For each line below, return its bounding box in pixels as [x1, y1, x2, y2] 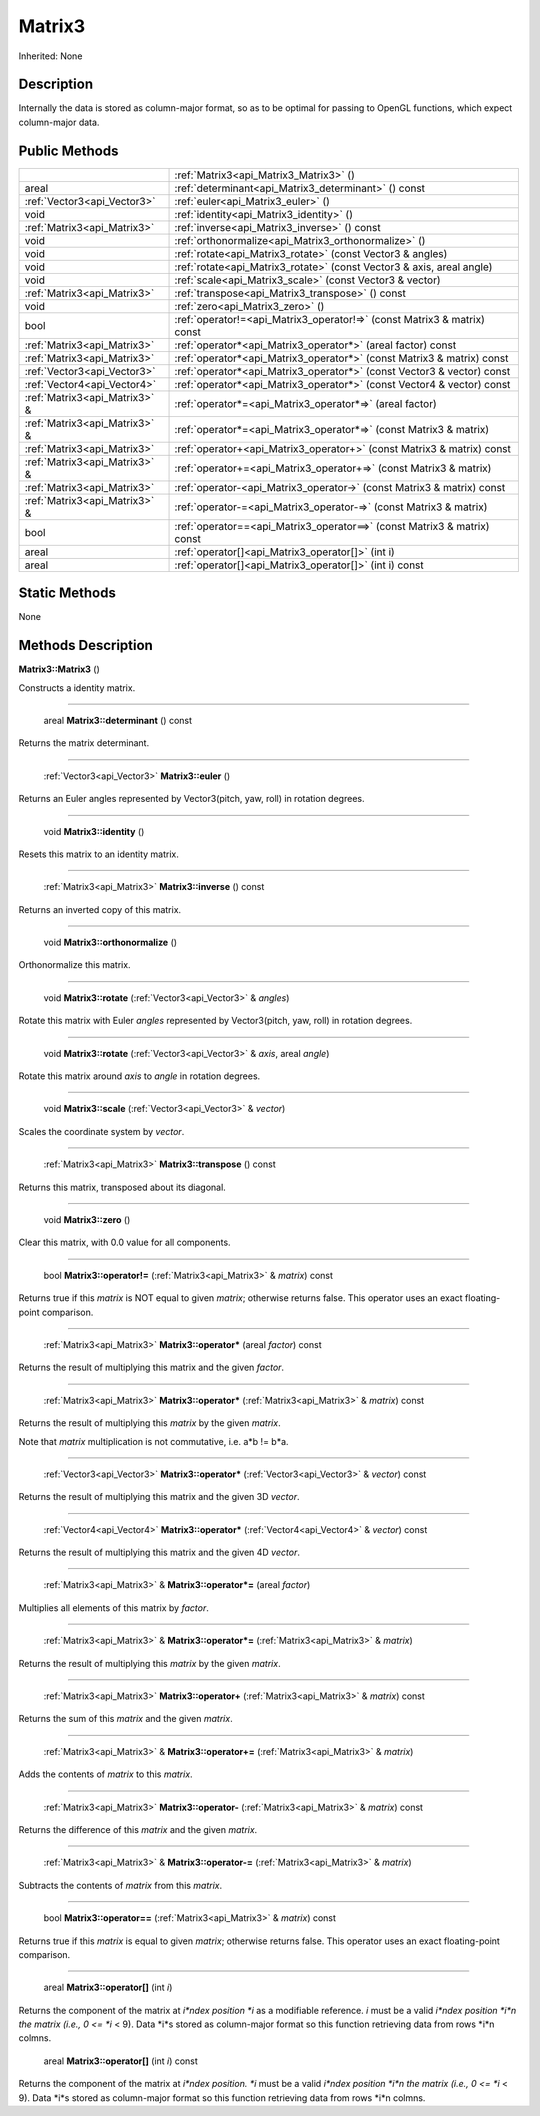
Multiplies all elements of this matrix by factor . [18, 1601, 209, 1614]
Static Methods [18, 585, 117, 602]
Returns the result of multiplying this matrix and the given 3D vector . [18, 1491, 300, 1503]
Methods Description [18, 637, 154, 654]
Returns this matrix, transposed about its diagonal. [18, 1181, 227, 1193]
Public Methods [18, 142, 119, 159]
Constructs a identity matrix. [18, 681, 136, 694]
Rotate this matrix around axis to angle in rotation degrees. [18, 1070, 261, 1082]
